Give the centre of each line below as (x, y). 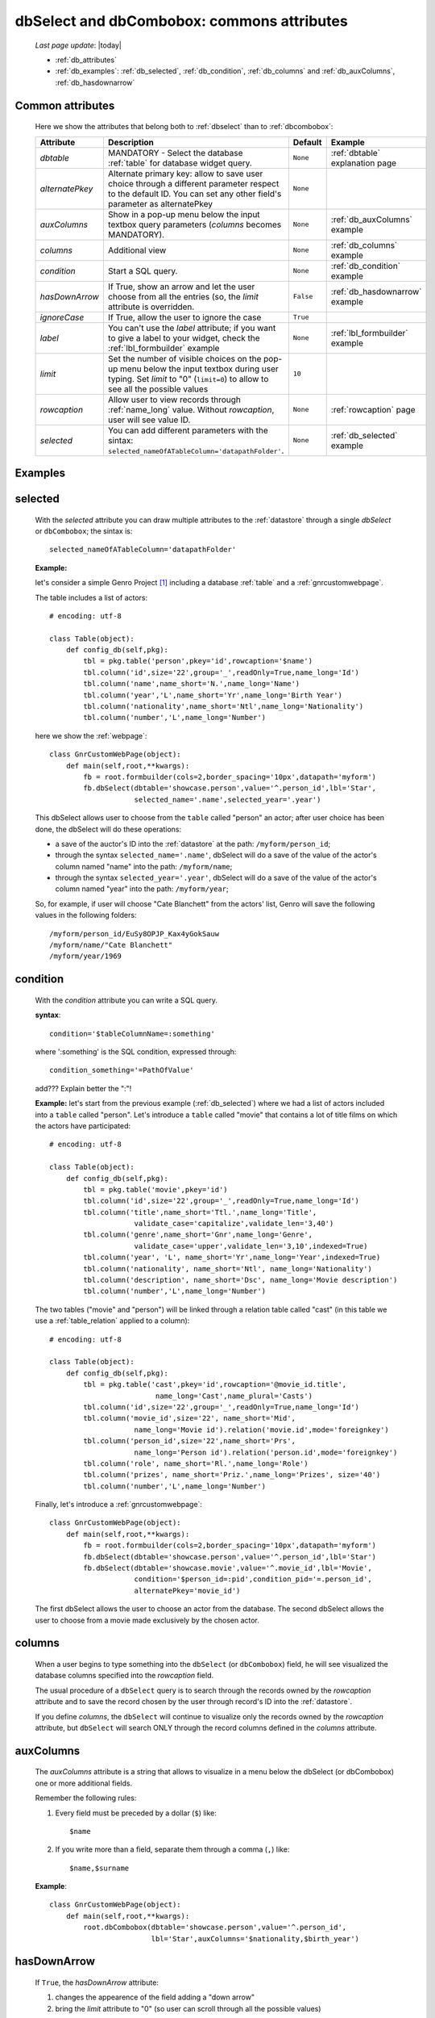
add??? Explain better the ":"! (83, 1088)
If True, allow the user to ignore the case (184, 317)
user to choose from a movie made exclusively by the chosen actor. (147, 1620)
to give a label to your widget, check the (184, 337)
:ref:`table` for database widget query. (180, 163)
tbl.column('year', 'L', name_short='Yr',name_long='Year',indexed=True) (232, 1258)
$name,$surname (99, 1868)
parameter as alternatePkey (160, 203)
